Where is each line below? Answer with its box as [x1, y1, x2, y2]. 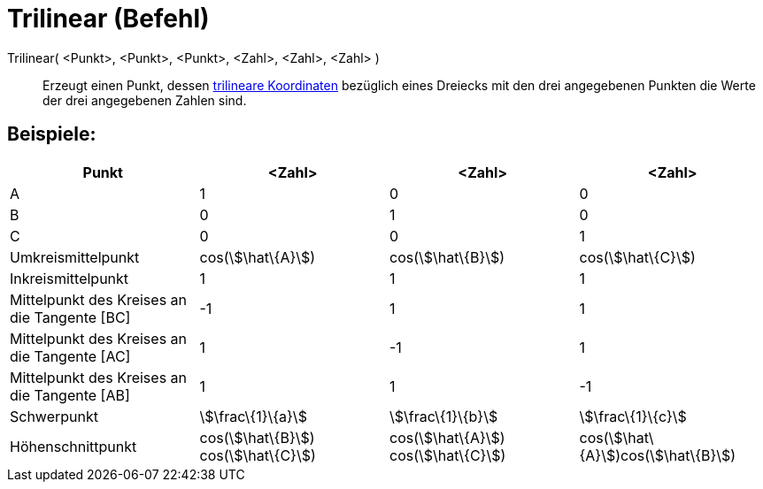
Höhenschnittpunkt [10, 437, 137, 455]
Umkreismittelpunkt [10, 248, 140, 266]
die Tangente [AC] [10, 347, 131, 365]
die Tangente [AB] [10, 386, 130, 404]
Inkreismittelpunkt [10, 269, 129, 287]
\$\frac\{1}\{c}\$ [579, 407, 687, 425]
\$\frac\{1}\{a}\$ [199, 407, 307, 425]
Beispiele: [7, 123, 96, 146]
